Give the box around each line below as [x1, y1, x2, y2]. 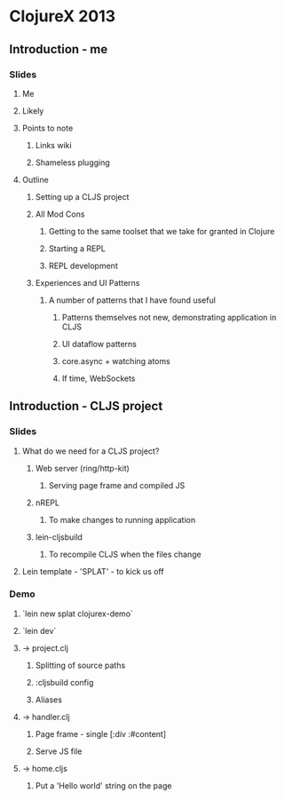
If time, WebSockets [61, 373, 136, 384]
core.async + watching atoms [61, 355, 170, 366]
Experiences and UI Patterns [35, 277, 140, 288]
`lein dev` [21, 625, 57, 636]
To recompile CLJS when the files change [48, 549, 202, 559]
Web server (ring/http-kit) [35, 463, 131, 473]
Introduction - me [9, 42, 108, 57]
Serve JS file [35, 746, 83, 756]
